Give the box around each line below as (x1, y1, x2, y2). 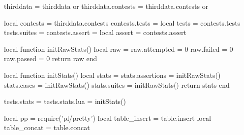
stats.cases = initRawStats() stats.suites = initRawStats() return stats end (4, 79, 230, 90)
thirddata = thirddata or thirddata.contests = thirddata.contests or (4, 1, 209, 11)
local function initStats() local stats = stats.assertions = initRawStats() (4, 69, 221, 80)
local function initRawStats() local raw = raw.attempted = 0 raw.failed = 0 (4, 43, 233, 54)
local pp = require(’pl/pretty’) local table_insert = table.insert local (4, 112, 211, 123)
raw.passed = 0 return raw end (4, 53, 97, 64)
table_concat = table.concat (4, 122, 90, 133)
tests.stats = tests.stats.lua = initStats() (4, 96, 126, 106)
